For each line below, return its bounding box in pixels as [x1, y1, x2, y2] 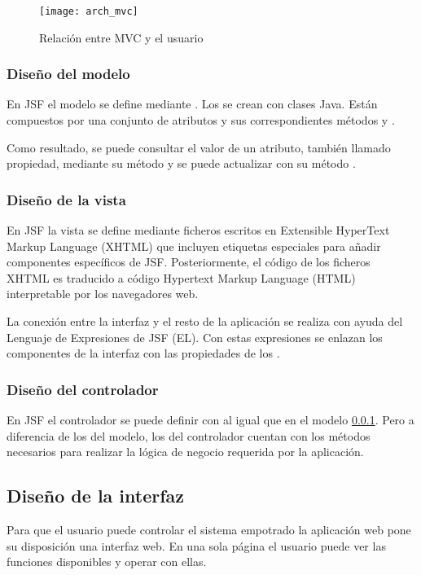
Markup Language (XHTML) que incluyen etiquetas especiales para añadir [7, 237, 381, 254]
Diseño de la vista [7, 189, 126, 209]
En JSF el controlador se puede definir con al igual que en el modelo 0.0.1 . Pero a [7, 411, 414, 428]
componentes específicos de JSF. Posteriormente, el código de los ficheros [7, 253, 371, 270]
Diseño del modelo [7, 64, 130, 84]
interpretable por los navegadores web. [7, 285, 199, 302]
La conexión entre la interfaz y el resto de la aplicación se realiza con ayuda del [7, 313, 403, 330]
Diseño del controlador [7, 379, 159, 399]
